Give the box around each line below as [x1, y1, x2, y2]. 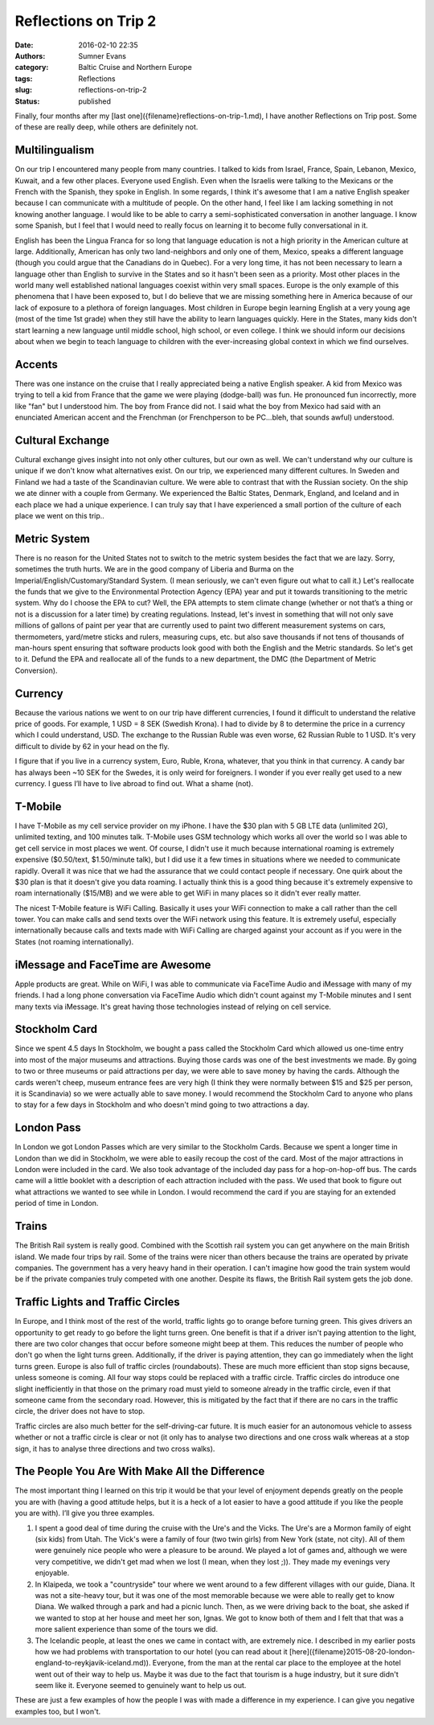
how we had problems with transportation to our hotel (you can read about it [35, 1646, 289, 1656]
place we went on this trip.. [14, 510, 104, 520]
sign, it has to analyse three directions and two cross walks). [14, 1444, 215, 1453]
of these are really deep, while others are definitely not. [14, 122, 199, 132]
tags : [14, 73, 33, 84]
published [78, 96, 112, 106]
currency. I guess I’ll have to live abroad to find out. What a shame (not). [14, 779, 253, 789]
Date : [14, 40, 34, 50]
